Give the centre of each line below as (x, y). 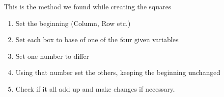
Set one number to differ (52, 56)
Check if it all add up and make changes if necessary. (95, 88)
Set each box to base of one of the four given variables (97, 39)
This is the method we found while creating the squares (88, 6)
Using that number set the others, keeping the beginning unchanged (118, 72)
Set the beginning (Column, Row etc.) (73, 23)
